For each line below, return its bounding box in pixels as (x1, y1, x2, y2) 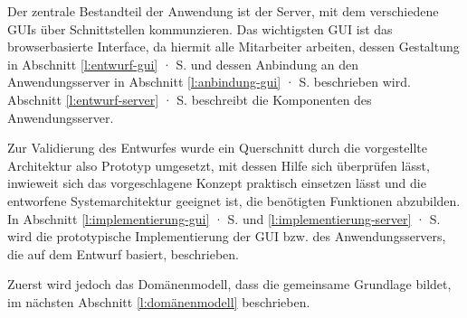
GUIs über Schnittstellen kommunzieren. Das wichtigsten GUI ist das (7, 19, 393, 38)
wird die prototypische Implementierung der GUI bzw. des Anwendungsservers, (7, 227, 446, 246)
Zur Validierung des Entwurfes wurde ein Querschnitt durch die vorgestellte (7, 138, 427, 157)
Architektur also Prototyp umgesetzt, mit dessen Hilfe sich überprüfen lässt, (7, 155, 430, 174)
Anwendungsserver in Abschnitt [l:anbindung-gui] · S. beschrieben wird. (7, 72, 411, 91)
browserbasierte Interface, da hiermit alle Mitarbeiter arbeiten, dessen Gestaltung (7, 37, 460, 56)
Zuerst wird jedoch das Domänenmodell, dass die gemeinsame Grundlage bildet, (7, 275, 452, 294)
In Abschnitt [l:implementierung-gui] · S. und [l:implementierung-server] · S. (7, 209, 441, 228)
